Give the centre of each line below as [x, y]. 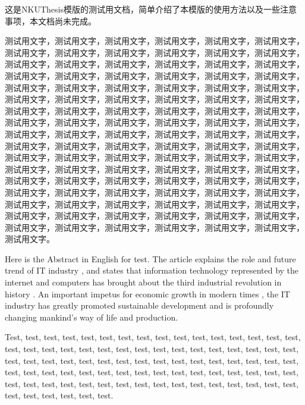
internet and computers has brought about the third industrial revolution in [143, 282]
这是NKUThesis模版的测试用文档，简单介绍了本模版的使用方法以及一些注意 [151, 9]
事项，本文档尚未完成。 [51, 21]
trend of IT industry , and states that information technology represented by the [152, 270]
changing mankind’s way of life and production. [92, 317]
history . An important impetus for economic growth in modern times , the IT [147, 293]
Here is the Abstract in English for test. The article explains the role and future [150, 258]
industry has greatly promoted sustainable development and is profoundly [139, 305]
